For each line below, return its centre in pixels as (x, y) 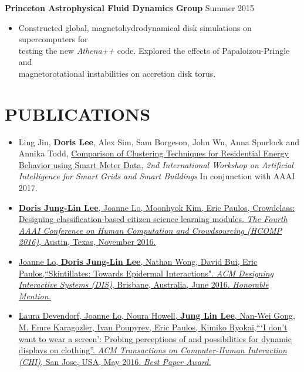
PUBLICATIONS (78, 113)
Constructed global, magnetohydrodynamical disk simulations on (135, 27)
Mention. (35, 296)
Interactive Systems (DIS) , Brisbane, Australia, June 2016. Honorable (143, 284)
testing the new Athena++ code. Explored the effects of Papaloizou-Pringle (154, 50)
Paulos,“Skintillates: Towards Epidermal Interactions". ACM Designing (146, 273)
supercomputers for (53, 39)
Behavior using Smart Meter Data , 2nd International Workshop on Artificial (156, 164)
